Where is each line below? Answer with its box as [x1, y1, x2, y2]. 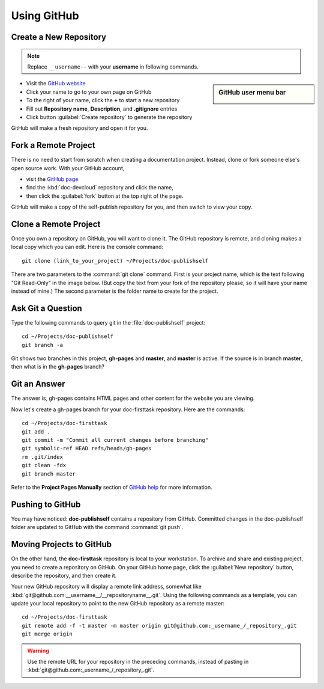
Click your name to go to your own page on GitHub [26, 88, 152, 96]
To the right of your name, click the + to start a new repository [26, 97, 180, 104]
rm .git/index [22, 453, 63, 460]
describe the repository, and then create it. [11, 572, 117, 579]
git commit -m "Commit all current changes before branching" [22, 436, 209, 443]
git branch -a [22, 341, 63, 348]
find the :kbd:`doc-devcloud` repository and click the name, [26, 184, 173, 191]
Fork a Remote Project [11, 140, 95, 150]
